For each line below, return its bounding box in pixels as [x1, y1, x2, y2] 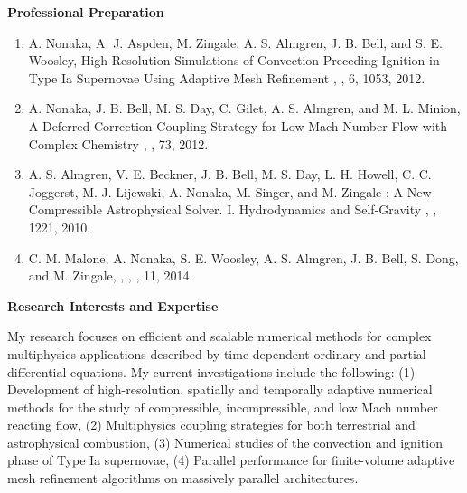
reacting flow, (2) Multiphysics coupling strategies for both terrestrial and [7, 415, 416, 434]
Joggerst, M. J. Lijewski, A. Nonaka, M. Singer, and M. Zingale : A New [28, 182, 432, 201]
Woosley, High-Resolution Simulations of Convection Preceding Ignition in [28, 51, 440, 70]
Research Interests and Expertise [7, 296, 219, 315]
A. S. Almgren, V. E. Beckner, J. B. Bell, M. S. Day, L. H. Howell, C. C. [28, 165, 432, 184]
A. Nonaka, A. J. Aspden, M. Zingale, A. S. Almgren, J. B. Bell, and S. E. [28, 33, 443, 52]
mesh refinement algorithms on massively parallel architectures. [7, 469, 359, 488]
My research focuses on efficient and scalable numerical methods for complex [7, 327, 432, 346]
